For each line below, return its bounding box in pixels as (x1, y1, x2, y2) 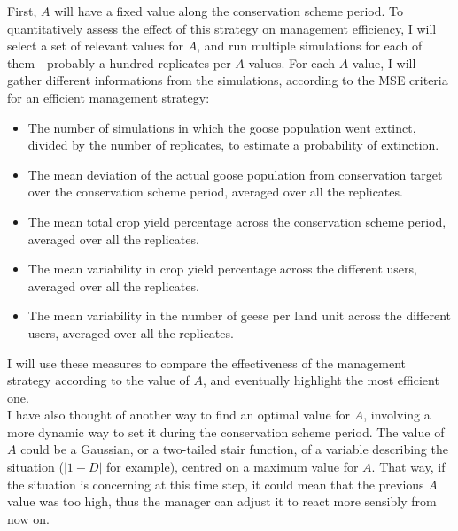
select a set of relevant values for (7, 36, 183, 55)
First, (7, 2, 37, 19)
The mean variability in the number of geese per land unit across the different (27, 306, 451, 325)
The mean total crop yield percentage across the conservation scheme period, (27, 212, 446, 230)
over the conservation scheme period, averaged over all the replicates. (27, 182, 403, 201)
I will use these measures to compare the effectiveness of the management (7, 353, 406, 372)
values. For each (248, 53, 335, 72)
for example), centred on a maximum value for (106, 458, 359, 476)
